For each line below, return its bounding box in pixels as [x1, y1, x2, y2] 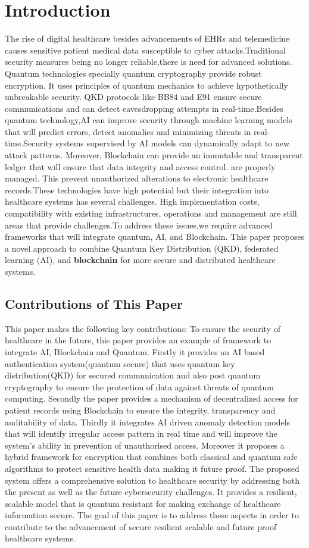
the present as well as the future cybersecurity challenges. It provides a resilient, [5, 486, 297, 498]
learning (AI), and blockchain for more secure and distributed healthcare [5, 253, 276, 266]
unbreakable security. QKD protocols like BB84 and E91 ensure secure [5, 90, 262, 103]
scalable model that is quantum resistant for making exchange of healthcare [5, 497, 281, 509]
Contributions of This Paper [5, 294, 183, 312]
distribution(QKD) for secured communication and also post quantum [5, 369, 261, 381]
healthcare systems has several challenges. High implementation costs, [5, 195, 260, 208]
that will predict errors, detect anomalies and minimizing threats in [5, 125, 251, 137]
